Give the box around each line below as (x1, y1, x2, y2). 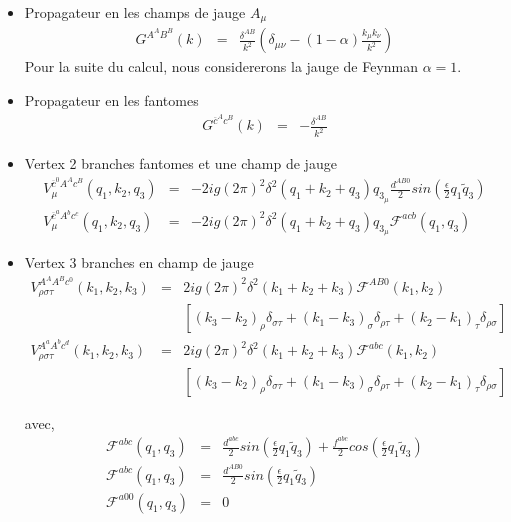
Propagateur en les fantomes (24, 90, 199, 111)
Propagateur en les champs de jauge (24, 2, 246, 22)
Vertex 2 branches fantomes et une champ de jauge (24, 153, 337, 174)
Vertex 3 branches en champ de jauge (24, 251, 254, 272)
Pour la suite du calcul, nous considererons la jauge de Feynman (24, 56, 419, 77)
